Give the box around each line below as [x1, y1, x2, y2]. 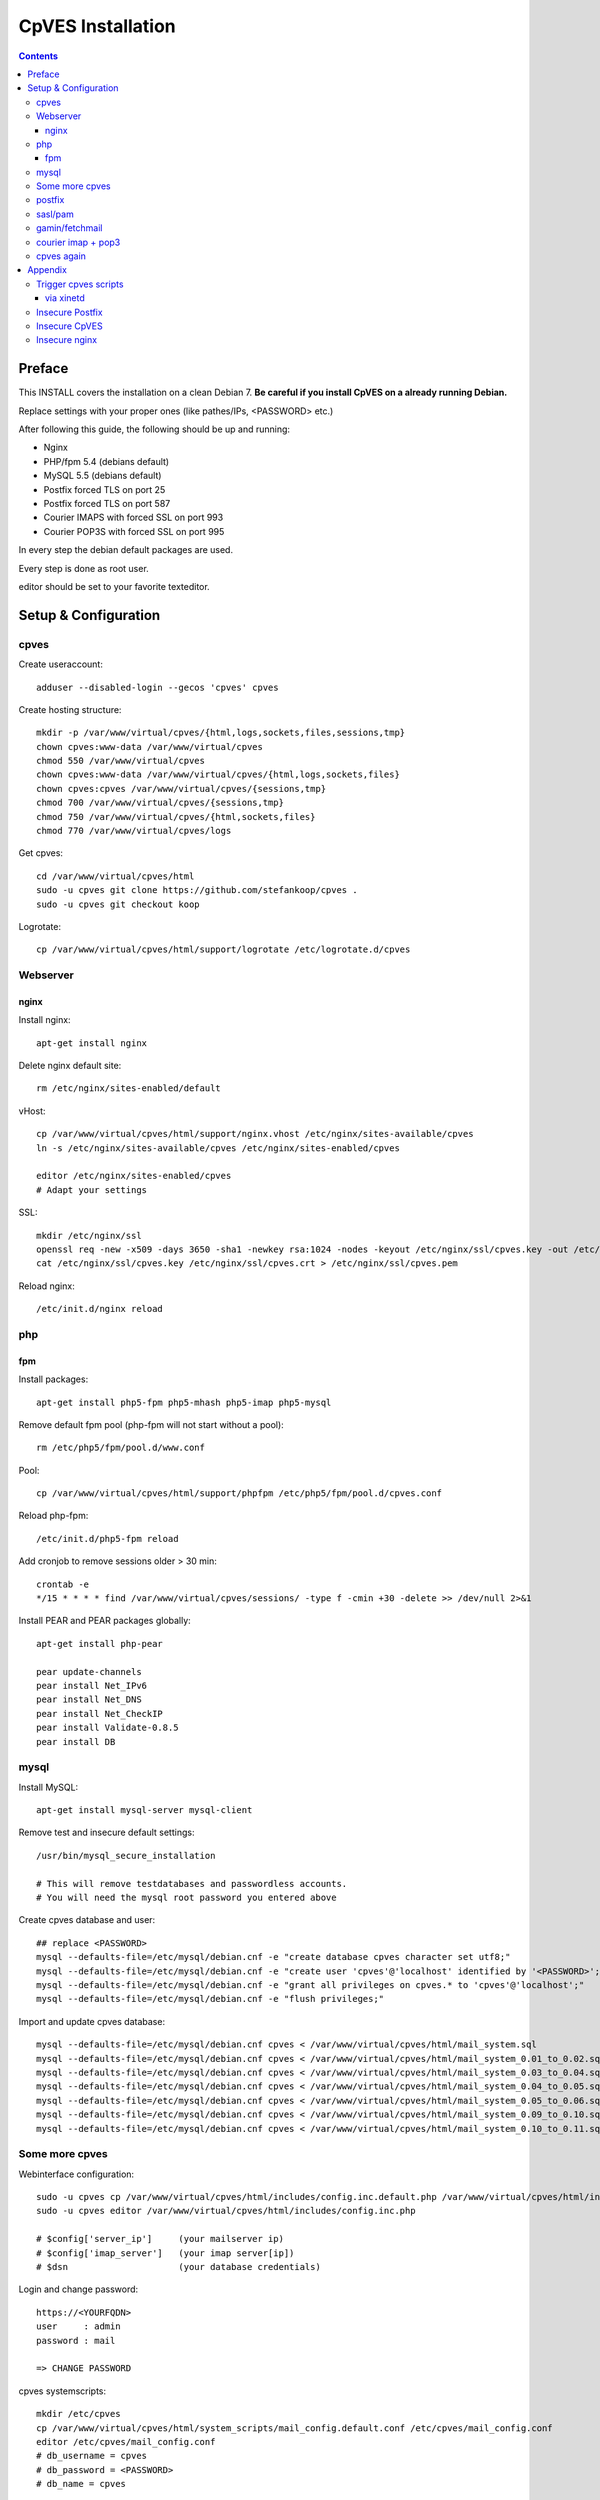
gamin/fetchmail [36, 222, 103, 234]
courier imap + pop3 [36, 236, 121, 248]
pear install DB [36, 1736, 116, 1747]
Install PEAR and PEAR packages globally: [18, 1615, 192, 1627]
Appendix [27, 264, 67, 276]
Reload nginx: [18, 1280, 75, 1292]
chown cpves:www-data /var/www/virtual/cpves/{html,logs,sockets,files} [36, 769, 400, 780]
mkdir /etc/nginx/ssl [36, 1230, 142, 1241]
